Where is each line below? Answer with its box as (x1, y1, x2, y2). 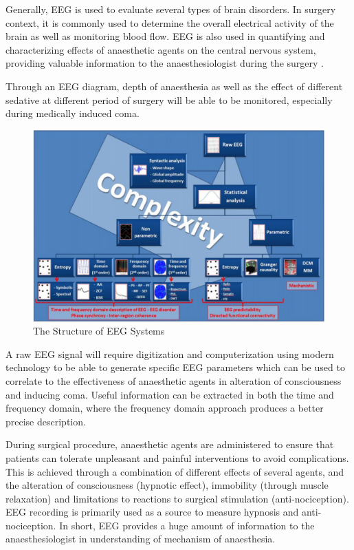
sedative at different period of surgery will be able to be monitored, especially (5, 92, 333, 107)
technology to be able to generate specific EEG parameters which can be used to (5, 360, 345, 374)
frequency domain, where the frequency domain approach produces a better (5, 401, 324, 415)
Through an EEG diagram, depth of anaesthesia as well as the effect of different (5, 78, 343, 93)
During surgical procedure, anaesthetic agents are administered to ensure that (5, 437, 334, 452)
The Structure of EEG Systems (33, 324, 165, 338)
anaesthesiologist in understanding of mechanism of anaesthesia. (5, 531, 276, 546)
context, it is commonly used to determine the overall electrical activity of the (5, 15, 334, 30)
